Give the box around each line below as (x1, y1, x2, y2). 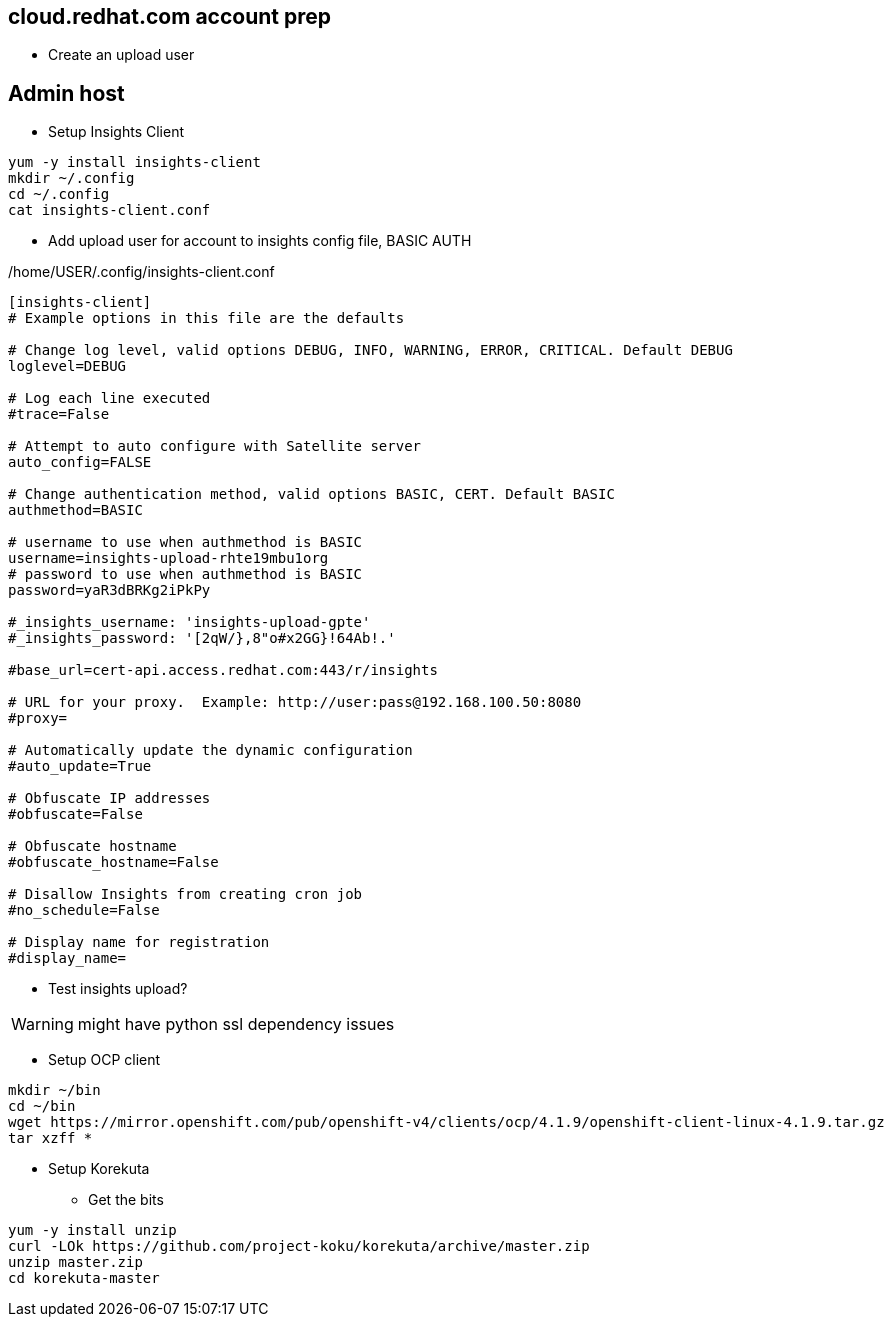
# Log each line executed (8, 390, 211, 407)
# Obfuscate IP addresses (8, 790, 211, 807)
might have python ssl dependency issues (77, 1014, 395, 1035)
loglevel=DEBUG (8, 358, 127, 375)
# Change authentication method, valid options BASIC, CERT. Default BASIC (8, 486, 615, 503)
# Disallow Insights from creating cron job (8, 886, 363, 903)
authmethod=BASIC (8, 502, 143, 519)
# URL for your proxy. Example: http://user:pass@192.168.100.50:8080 (8, 694, 582, 711)
